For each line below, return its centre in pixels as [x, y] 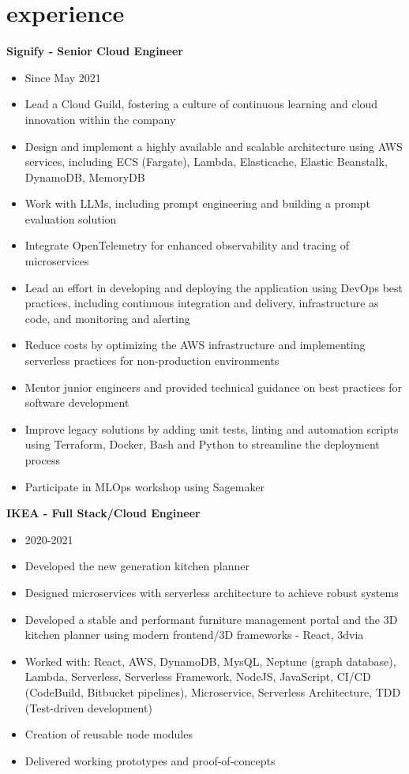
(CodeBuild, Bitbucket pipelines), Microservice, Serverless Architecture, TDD [213, 691]
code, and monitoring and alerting [107, 318]
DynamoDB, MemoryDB [85, 177]
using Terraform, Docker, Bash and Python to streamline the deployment [202, 444]
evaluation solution [71, 218]
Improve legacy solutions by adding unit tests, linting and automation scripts [212, 428]
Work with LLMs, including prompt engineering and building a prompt [197, 203]
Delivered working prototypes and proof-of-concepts [150, 760]
